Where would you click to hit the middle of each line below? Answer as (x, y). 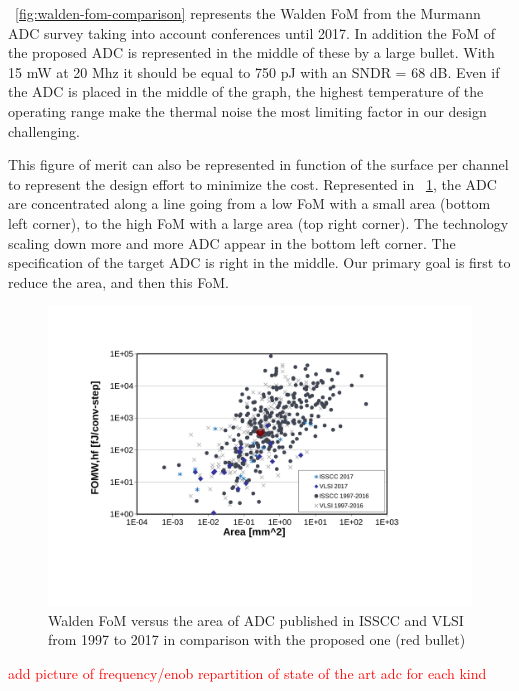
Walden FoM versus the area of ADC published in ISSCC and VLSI (256, 619)
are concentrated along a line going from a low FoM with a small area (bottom (249, 203)
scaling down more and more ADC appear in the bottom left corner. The (232, 242)
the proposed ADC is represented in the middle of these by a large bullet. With (251, 52)
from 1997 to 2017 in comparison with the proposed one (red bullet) (257, 639)
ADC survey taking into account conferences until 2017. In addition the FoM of (252, 32)
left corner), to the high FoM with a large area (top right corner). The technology (258, 222)
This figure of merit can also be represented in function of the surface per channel (258, 164)
